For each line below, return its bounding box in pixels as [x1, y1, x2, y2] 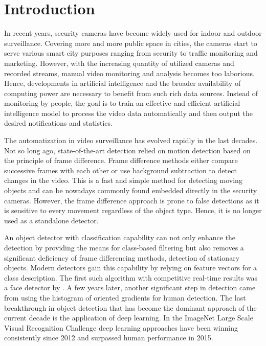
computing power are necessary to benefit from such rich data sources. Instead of [4, 87, 258, 98]
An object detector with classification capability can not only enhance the [4, 232, 236, 243]
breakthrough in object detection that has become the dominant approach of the [4, 302, 257, 313]
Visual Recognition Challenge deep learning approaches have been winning [4, 322, 238, 333]
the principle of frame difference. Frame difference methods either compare [4, 155, 238, 166]
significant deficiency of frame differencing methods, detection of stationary [4, 252, 240, 263]
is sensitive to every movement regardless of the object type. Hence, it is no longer [4, 205, 262, 216]
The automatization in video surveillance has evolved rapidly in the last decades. [4, 135, 258, 146]
